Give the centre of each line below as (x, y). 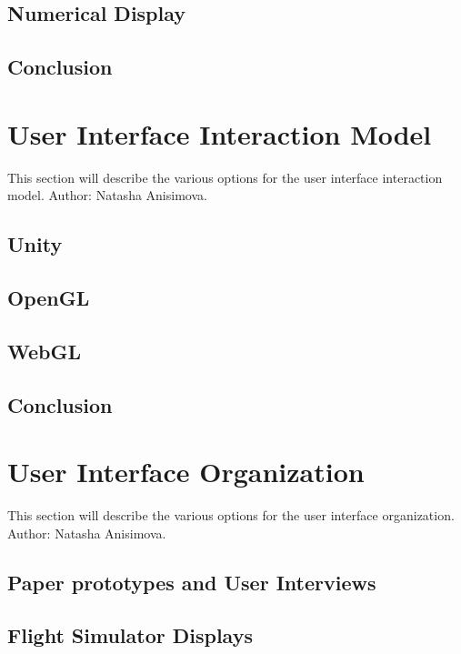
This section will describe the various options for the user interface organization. (231, 515)
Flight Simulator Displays (130, 635)
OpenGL (49, 298)
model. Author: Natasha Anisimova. (107, 195)
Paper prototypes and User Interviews (192, 582)
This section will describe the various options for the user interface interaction (225, 177)
